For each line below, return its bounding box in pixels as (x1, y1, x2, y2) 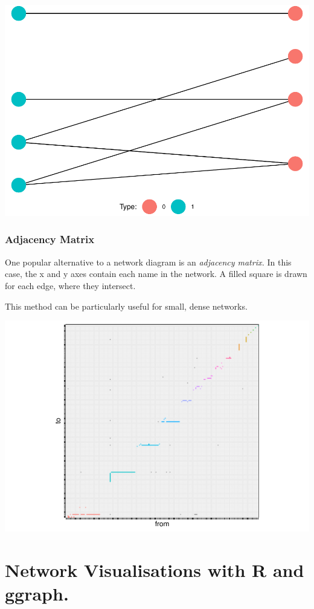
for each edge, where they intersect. (5, 279, 136, 291)
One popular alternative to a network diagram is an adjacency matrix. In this (5, 255, 292, 268)
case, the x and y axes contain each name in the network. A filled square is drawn (5, 267, 307, 280)
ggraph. (5, 581, 69, 605)
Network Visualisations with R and (5, 557, 304, 582)
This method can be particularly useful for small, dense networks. (5, 299, 248, 312)
